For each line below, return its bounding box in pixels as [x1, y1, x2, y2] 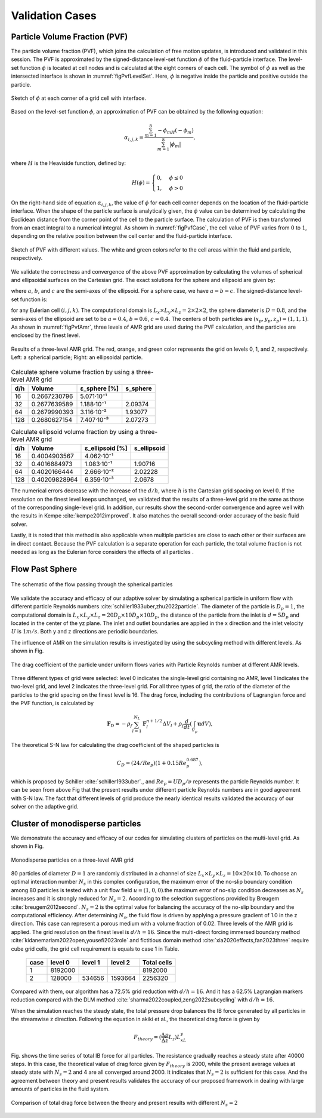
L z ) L [168, 1034, 181, 1042]
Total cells [142, 958, 172, 966]
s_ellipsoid [134, 444, 165, 452]
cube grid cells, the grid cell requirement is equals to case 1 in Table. [11, 945, 179, 952]
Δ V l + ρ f [162, 721, 184, 729]
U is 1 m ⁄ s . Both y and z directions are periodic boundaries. [11, 628, 159, 635]
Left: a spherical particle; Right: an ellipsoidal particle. [11, 354, 143, 361]
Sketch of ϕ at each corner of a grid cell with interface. [11, 94, 146, 102]
